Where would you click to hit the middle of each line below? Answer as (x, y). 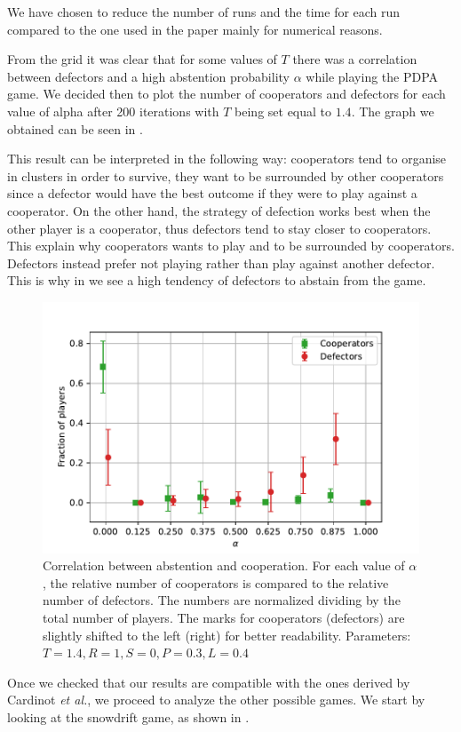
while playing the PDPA (372, 76)
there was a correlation (355, 59)
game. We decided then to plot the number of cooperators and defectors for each (227, 94)
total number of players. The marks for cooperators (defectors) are (224, 617)
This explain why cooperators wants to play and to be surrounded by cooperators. (231, 246)
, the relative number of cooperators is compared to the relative (216, 582)
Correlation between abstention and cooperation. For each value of (224, 565)
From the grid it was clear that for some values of (142, 59)
